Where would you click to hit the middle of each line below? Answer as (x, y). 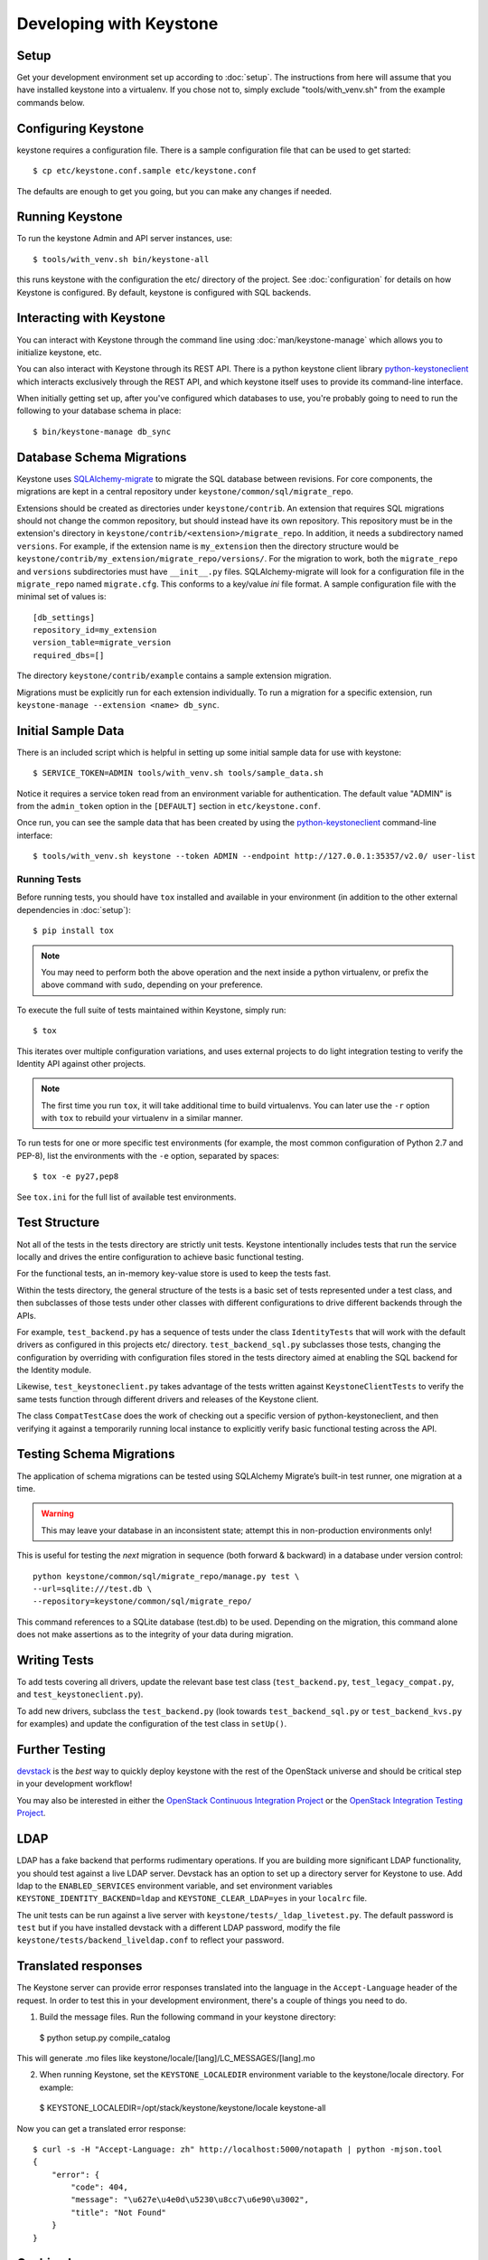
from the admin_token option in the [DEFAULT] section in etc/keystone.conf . (169, 806)
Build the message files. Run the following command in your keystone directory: (188, 2017)
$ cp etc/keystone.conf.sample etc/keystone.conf (145, 171)
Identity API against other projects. (81, 1063)
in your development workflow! (75, 1784)
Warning (57, 1513)
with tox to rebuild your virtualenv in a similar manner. (142, 1118)
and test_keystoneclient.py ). (80, 1694)
